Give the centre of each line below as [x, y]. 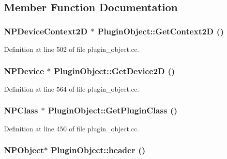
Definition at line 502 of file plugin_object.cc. [72, 49]
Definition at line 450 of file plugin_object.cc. [72, 128]
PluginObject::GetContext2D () [161, 31]
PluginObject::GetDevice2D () [114, 71]
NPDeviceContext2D [46, 31]
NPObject [24, 150]
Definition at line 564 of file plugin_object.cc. [72, 88]
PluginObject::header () [98, 150]
